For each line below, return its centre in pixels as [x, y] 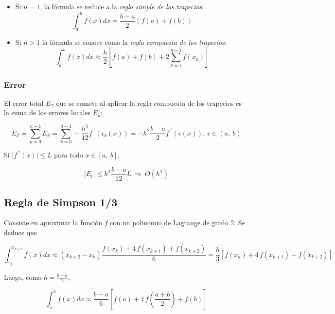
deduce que [21, 232]
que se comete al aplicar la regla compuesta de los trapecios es [149, 103]
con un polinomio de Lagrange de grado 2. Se [177, 223]
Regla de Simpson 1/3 [61, 202]
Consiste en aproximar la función [53, 223]
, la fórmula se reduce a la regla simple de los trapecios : [122, 6]
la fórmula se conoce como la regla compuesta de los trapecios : [134, 42]
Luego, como [23, 277]
